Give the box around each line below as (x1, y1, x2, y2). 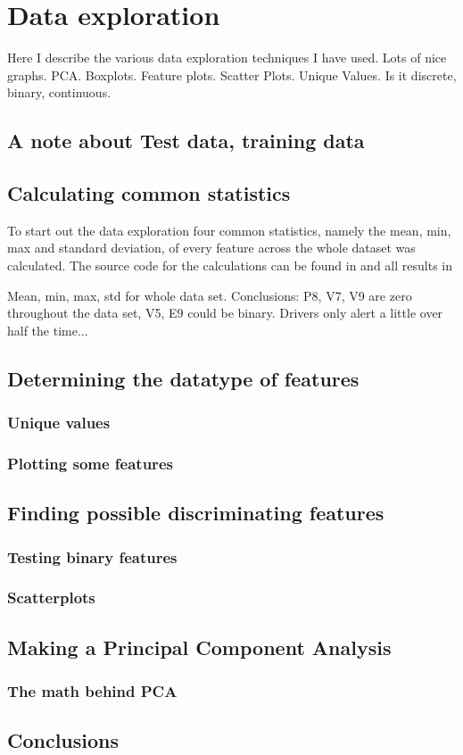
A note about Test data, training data (7, 127, 365, 154)
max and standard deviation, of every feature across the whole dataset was (7, 238, 416, 257)
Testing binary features (7, 545, 178, 568)
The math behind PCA (7, 680, 178, 702)
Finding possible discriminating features (7, 499, 384, 527)
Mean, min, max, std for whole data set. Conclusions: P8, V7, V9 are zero (7, 286, 412, 304)
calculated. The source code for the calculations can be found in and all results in (7, 256, 452, 275)
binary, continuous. (7, 83, 112, 102)
